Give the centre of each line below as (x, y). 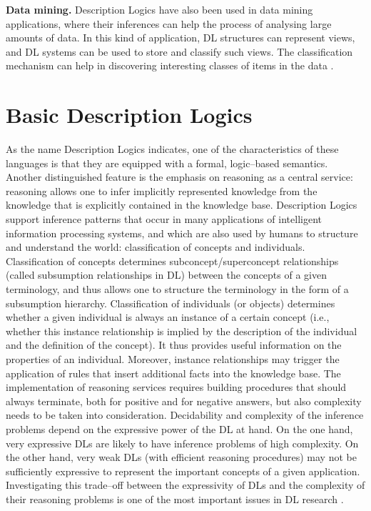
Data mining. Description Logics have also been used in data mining (159, 9)
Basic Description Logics (129, 115)
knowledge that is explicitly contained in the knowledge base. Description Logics (182, 205)
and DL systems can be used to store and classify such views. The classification (179, 51)
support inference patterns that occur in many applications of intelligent (164, 219)
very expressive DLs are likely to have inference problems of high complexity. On (182, 443)
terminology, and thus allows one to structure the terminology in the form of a (177, 289)
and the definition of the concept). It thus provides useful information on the (174, 345)
